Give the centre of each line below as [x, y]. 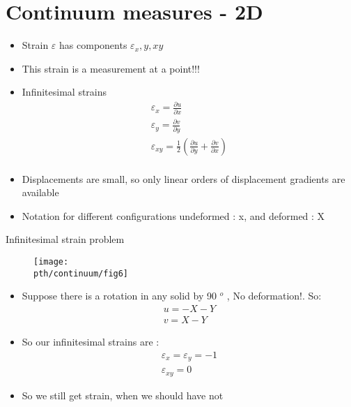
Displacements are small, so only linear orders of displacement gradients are [184, 178]
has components [93, 45]
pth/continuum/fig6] [81, 273]
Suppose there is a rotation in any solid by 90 [119, 296]
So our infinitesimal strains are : [91, 342]
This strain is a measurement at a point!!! [111, 68]
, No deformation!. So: [274, 296]
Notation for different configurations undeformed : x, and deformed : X [173, 215]
